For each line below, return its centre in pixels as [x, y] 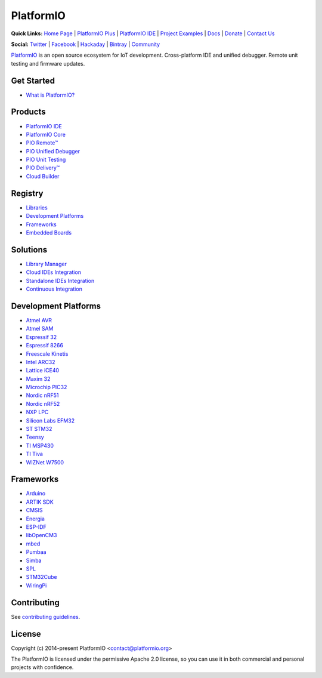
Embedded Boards [49, 232]
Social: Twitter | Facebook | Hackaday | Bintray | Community [86, 44]
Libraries [37, 207]
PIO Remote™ [42, 143]
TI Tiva [34, 454]
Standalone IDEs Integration [60, 281]
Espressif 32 [41, 337]
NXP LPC [37, 412]
